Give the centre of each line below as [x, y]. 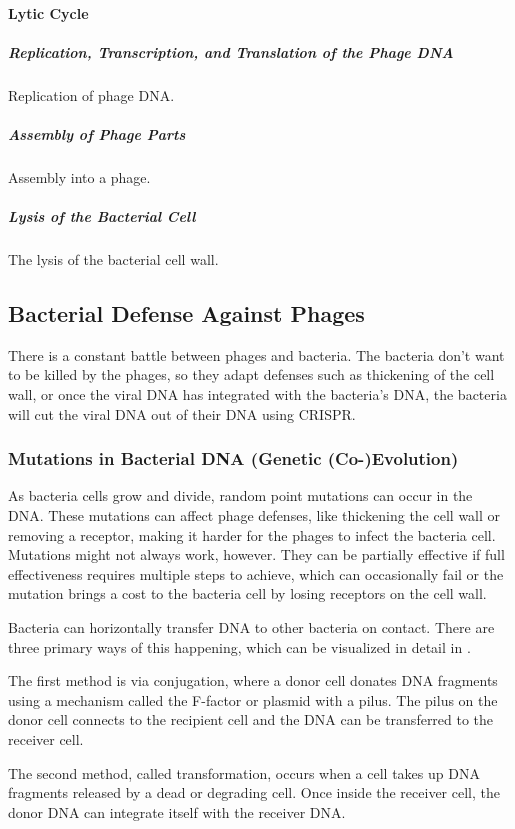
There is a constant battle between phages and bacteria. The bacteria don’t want [256, 354]
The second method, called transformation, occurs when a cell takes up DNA [244, 772]
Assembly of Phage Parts [97, 133]
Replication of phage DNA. [91, 94]
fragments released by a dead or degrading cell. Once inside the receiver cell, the [254, 792]
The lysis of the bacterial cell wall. [113, 259]
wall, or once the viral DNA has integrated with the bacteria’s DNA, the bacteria [257, 394]
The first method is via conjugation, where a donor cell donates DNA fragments [253, 680]
